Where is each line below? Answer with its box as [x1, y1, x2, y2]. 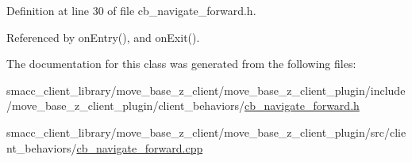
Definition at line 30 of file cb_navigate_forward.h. [6, 2, 256, 18]
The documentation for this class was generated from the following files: [6, 55, 356, 72]
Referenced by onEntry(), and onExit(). [6, 28, 200, 45]
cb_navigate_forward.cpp [76, 139, 203, 156]
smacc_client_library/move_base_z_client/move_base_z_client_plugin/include [6, 81, 406, 98]
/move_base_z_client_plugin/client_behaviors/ [6, 97, 245, 114]
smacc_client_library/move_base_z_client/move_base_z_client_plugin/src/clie [6, 123, 406, 140]
